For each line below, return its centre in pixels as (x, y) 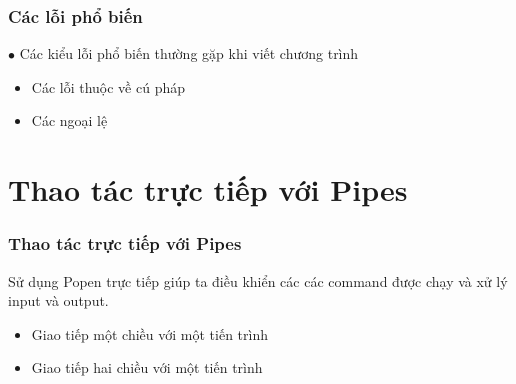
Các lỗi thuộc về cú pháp (108, 86)
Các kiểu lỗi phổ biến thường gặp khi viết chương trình (189, 53)
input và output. (58, 300)
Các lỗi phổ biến (75, 15)
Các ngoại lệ (69, 120)
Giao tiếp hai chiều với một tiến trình (147, 367)
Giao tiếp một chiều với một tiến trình (149, 333)
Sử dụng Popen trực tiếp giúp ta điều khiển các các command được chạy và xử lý (258, 280)
